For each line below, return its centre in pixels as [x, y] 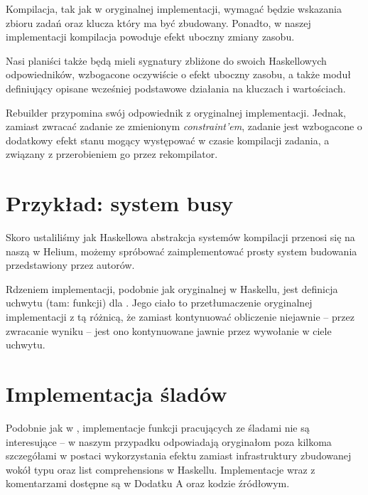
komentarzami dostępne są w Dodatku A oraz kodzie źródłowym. [148, 483]
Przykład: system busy [120, 203]
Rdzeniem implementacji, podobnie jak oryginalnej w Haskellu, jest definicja [172, 288]
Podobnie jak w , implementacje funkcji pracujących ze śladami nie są [158, 427]
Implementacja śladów [117, 393]
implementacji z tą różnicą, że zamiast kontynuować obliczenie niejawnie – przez [180, 317]
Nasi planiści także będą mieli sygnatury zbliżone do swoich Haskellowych [166, 60]
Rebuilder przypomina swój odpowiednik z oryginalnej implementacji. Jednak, [176, 112]
